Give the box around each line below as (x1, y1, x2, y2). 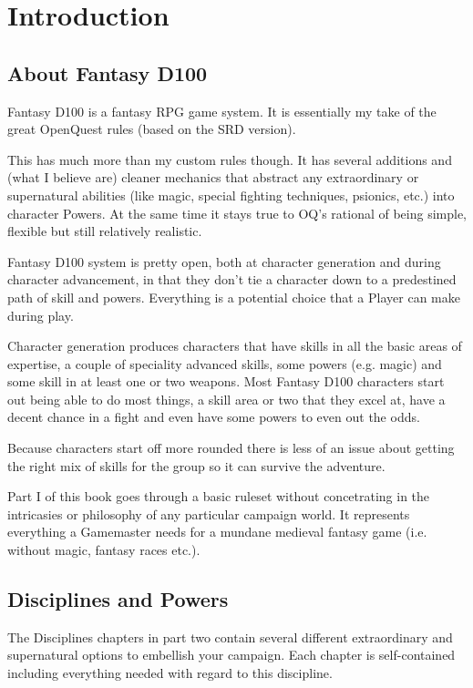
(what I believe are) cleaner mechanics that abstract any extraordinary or (7, 168, 419, 187)
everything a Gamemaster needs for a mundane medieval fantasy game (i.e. (7, 522, 427, 541)
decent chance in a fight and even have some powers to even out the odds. (7, 407, 420, 426)
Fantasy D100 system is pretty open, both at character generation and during (7, 252, 441, 271)
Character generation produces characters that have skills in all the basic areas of (7, 336, 462, 355)
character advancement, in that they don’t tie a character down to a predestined (7, 270, 457, 289)
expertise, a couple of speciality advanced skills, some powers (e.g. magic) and (7, 354, 442, 373)
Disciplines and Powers (7, 585, 229, 613)
